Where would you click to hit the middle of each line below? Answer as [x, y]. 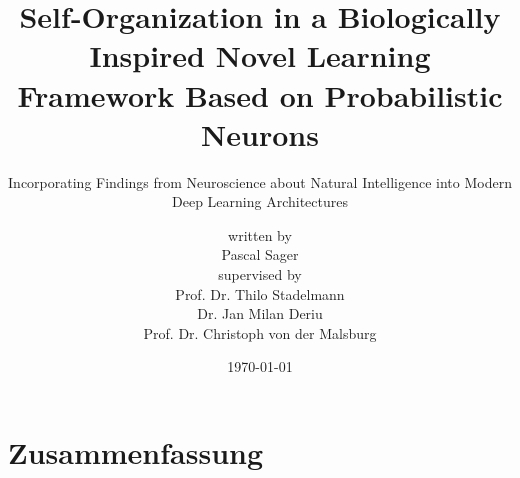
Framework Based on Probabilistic [260, 94]
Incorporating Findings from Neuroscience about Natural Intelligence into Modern [260, 181]
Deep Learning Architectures [260, 201]
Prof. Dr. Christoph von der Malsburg [260, 332]
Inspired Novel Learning [260, 55]
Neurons [260, 133]
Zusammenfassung [136, 452]
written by [260, 234]
